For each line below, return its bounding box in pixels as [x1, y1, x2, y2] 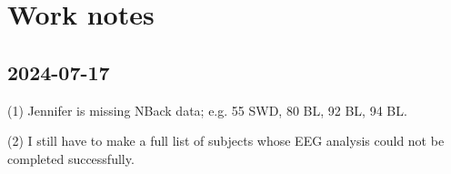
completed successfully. [7, 148, 135, 168]
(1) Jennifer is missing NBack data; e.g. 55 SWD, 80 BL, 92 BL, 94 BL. [7, 100, 407, 119]
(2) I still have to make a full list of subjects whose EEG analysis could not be [7, 131, 445, 150]
